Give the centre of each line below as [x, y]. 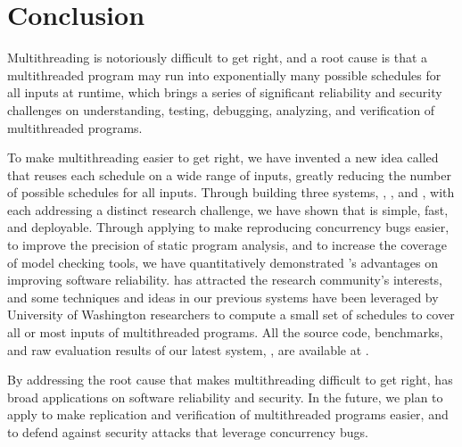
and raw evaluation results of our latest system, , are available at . [188, 349]
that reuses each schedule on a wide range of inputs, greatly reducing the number [229, 174]
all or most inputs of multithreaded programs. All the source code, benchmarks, [225, 332]
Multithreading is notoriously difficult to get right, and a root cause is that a [218, 58]
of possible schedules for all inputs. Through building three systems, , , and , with [231, 192]
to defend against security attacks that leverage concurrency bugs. [188, 432]
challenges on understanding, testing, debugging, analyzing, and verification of [221, 109]
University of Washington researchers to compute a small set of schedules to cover [231, 315]
